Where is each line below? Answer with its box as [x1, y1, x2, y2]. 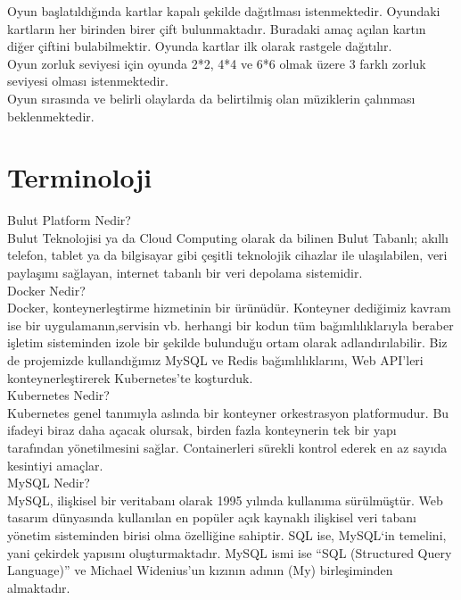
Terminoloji [7, 159, 152, 196]
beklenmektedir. [7, 106, 95, 125]
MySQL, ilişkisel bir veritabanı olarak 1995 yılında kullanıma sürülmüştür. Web [7, 490, 443, 509]
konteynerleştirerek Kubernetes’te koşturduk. [7, 368, 253, 387]
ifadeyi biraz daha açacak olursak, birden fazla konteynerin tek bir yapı [7, 421, 397, 439]
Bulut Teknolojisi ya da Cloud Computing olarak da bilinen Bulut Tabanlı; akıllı [7, 228, 449, 246]
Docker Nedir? [7, 280, 86, 299]
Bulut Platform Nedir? [7, 211, 131, 229]
